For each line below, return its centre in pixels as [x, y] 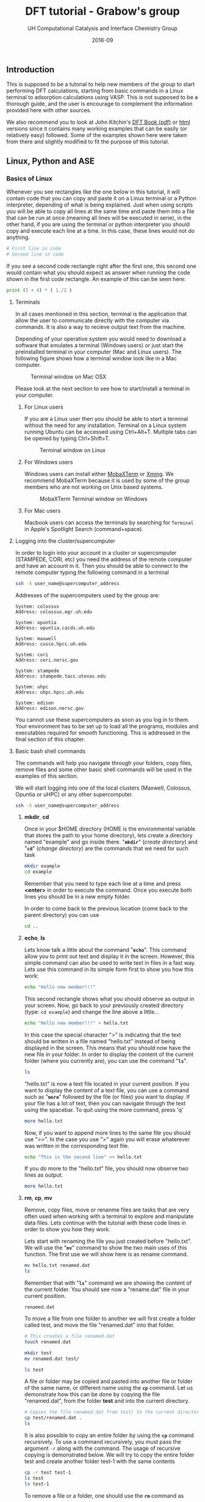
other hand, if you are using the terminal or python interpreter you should [98, 224]
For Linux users [44, 407]
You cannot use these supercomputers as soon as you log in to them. [102, 719]
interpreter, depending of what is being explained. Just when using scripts [100, 205]
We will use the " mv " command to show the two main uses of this [106, 1248]
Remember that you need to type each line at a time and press [103, 884]
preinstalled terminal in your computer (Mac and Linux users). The [98, 352]
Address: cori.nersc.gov [47, 660]
